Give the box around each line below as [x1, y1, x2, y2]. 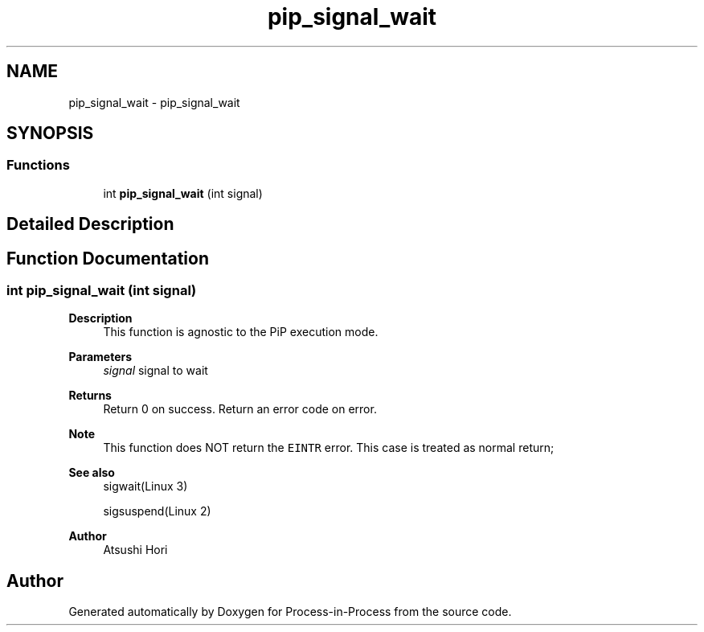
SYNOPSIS [6, 123, 94, 144]
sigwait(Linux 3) [103, 479, 188, 494]
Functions [6, 157, 70, 174]
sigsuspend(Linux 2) [103, 504, 211, 519]
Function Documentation [6, 248, 209, 269]
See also [68, 466, 115, 480]
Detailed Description [6, 214, 174, 235]
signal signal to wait [103, 363, 208, 378]
